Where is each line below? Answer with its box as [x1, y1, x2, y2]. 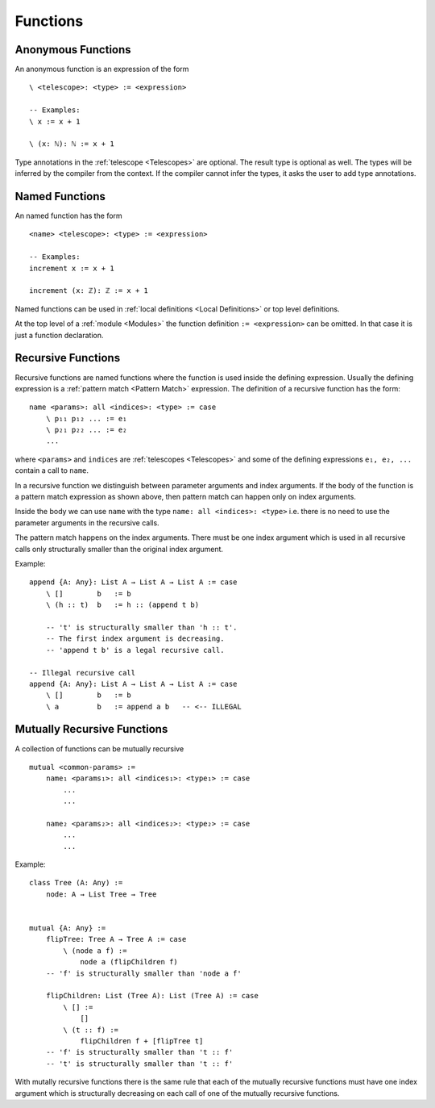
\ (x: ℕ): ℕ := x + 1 [29, 140, 114, 148]
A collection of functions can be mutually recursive [14, 743, 184, 754]
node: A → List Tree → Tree [45, 889, 157, 899]
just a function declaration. [14, 330, 104, 340]
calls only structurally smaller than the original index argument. [14, 544, 224, 554]
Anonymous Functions [14, 43, 132, 56]
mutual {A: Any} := [29, 924, 106, 933]
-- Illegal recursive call [29, 668, 136, 677]
